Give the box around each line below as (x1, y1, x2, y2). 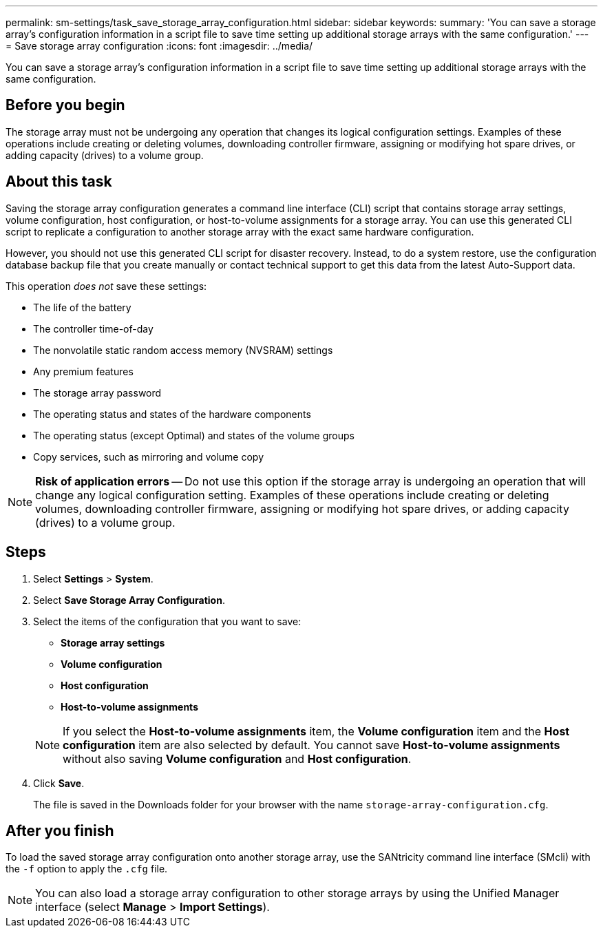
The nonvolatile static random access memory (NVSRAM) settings (33, 344, 333, 356)
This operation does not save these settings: (6, 280, 207, 292)
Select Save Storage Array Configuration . (33, 594, 225, 606)
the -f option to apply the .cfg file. (6, 863, 168, 875)
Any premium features (33, 365, 134, 377)
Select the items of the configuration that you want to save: (33, 615, 301, 627)
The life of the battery (33, 301, 131, 313)
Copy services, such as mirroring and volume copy (33, 450, 264, 463)
